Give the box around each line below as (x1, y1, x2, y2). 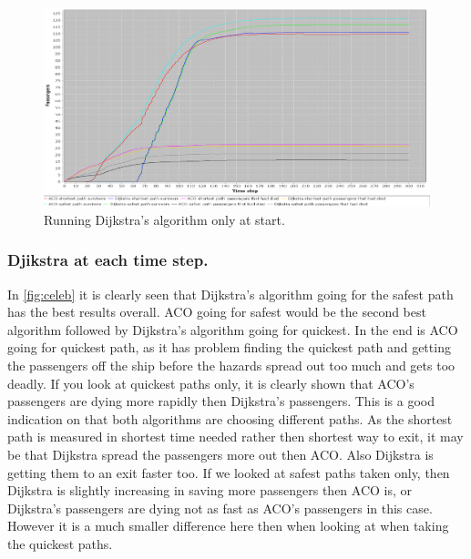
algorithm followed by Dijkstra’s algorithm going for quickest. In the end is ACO (7, 320, 458, 339)
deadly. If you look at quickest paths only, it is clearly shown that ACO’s (7, 373, 415, 392)
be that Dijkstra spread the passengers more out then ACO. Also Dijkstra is (7, 445, 434, 463)
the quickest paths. (7, 534, 113, 553)
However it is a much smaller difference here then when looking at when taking (7, 516, 449, 535)
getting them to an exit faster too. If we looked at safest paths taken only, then (7, 462, 450, 482)
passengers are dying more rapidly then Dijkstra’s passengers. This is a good (7, 391, 435, 411)
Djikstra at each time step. (7, 249, 209, 271)
